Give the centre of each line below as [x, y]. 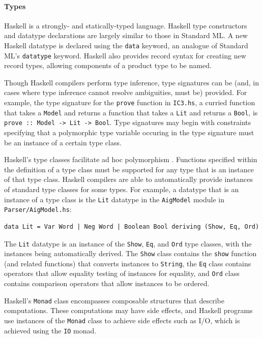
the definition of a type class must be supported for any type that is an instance [129, 169]
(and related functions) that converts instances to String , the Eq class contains [128, 263]
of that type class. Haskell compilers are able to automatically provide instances [128, 179]
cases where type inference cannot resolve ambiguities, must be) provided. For [126, 92]
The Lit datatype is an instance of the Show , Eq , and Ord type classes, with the [128, 243]
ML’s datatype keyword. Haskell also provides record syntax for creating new [125, 55]
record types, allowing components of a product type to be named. [108, 65]
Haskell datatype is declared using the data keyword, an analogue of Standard [126, 45]
